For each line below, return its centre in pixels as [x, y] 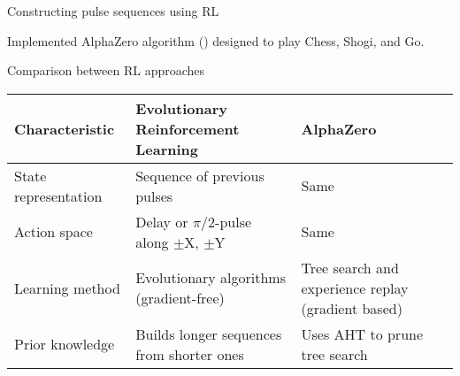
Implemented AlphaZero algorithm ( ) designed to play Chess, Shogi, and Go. [216, 40]
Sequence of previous [200, 175]
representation [58, 196]
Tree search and [350, 267]
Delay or [162, 221]
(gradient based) [352, 308]
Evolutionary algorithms [211, 278]
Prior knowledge [65, 344]
